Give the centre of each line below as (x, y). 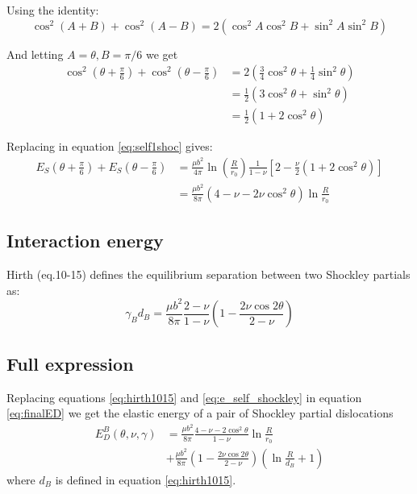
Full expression (70, 363)
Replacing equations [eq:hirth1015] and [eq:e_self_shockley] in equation (184, 397)
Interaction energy (85, 241)
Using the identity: (53, 10)
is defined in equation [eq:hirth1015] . (146, 479)
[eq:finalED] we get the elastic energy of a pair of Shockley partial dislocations (200, 413)
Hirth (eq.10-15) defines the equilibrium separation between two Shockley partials (208, 274)
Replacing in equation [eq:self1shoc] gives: (110, 146)
